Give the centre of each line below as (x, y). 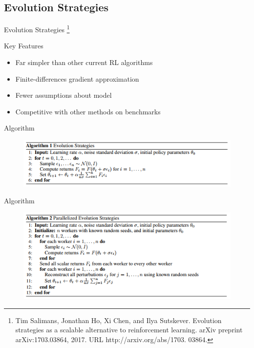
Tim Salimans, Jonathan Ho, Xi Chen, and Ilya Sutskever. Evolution (118, 320)
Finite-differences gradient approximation (77, 78)
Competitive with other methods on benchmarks (88, 111)
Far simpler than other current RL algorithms (84, 62)
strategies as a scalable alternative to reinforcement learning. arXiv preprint (129, 330)
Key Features (24, 46)
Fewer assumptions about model (63, 95)
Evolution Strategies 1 (37, 29)
